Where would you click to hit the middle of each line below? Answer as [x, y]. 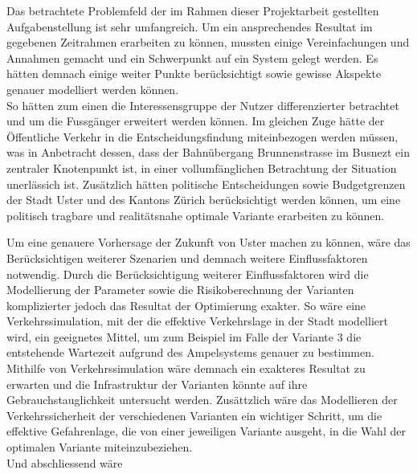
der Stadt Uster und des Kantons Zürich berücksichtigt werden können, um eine [204, 200]
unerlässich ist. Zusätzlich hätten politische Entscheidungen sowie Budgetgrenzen [206, 184]
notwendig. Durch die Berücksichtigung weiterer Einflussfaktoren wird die [188, 274]
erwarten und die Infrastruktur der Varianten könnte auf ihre [157, 384]
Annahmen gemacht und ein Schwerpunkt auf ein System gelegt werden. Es [192, 57]
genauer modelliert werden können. [93, 89]
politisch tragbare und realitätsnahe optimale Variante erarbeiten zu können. [196, 215]
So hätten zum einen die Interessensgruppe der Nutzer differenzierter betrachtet [203, 105]
